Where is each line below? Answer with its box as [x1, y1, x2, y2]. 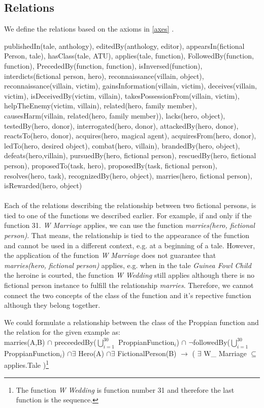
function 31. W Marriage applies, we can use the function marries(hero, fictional [4, 220, 255, 230]
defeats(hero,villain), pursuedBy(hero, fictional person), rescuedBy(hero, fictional [4, 150, 256, 161]
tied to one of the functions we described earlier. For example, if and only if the [4, 210, 252, 220]
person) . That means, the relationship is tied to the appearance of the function [4, 230, 250, 241]
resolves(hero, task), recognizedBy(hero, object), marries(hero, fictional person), [4, 170, 252, 181]
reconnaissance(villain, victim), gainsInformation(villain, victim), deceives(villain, [4, 80, 257, 91]
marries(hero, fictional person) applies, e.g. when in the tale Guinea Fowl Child [4, 259, 251, 270]
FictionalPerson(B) [117, 347, 177, 358]
